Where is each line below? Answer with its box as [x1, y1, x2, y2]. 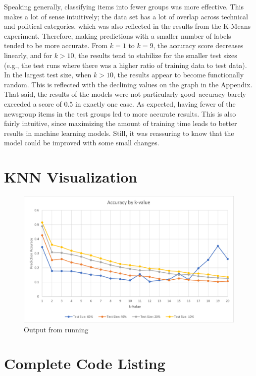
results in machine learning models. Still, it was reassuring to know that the [4, 127, 234, 138]
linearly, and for [4, 50, 52, 60]
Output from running [24, 324, 89, 334]
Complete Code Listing [4, 353, 165, 374]
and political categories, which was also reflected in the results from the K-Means [4, 21, 251, 31]
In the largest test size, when [4, 69, 92, 80]
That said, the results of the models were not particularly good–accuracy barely [4, 89, 246, 99]
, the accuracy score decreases [153, 40, 244, 51]
